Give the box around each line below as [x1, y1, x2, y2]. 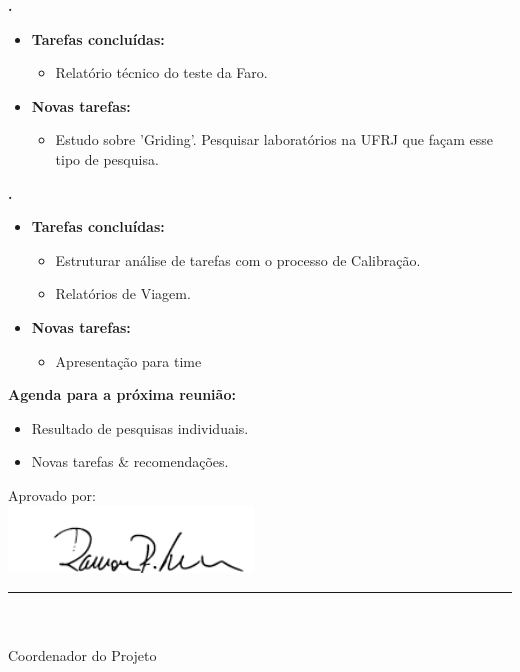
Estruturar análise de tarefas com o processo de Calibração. [55, 249, 421, 270]
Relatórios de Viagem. [55, 283, 191, 304]
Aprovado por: [8, 484, 96, 505]
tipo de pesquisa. [55, 148, 159, 169]
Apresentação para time [55, 350, 202, 371]
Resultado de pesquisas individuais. [31, 417, 249, 438]
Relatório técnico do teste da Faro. [55, 62, 268, 83]
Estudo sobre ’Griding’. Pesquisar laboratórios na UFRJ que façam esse [55, 129, 493, 150]
